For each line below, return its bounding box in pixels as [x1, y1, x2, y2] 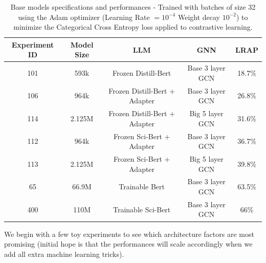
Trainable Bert [119, 181, 165, 192]
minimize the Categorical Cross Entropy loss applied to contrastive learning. [13, 21, 253, 32]
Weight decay [178, 11, 220, 22]
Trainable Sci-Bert [113, 204, 171, 214]
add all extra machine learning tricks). [4, 248, 124, 259]
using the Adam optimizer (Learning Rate [18, 11, 150, 22]
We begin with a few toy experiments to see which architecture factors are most [4, 228, 254, 239]
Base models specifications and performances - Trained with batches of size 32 [10, 2, 256, 12]
